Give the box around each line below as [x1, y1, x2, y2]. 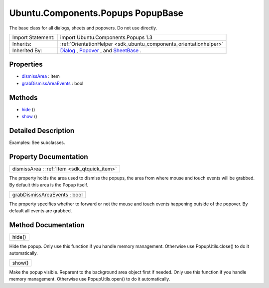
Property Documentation [9, 152, 88, 161]
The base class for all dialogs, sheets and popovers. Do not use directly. [9, 25, 157, 31]
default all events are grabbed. [9, 208, 72, 214]
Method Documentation [9, 221, 85, 229]
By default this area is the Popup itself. [9, 182, 88, 188]
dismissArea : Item [21, 73, 60, 79]
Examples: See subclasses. [9, 140, 65, 145]
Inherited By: [12, 47, 42, 54]
